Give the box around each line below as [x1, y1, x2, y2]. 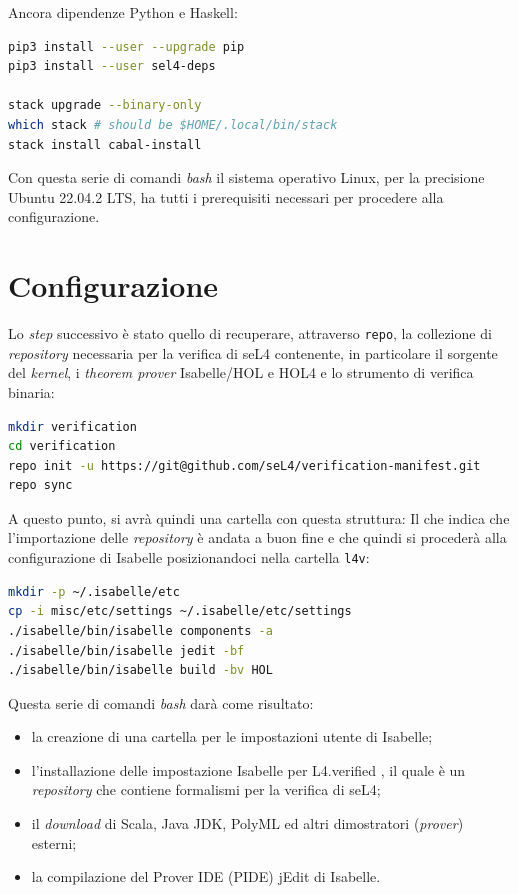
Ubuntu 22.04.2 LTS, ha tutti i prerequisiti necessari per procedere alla [8, 186, 444, 207]
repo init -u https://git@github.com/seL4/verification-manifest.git [8, 458, 481, 473]
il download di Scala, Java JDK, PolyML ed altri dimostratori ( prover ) [31, 813, 464, 834]
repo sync [8, 478, 73, 493]
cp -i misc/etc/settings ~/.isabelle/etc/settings [8, 604, 352, 619]
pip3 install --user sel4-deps [8, 59, 216, 74]
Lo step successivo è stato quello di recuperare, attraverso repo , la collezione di [8, 323, 492, 344]
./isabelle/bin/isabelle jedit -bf [8, 643, 245, 658]
